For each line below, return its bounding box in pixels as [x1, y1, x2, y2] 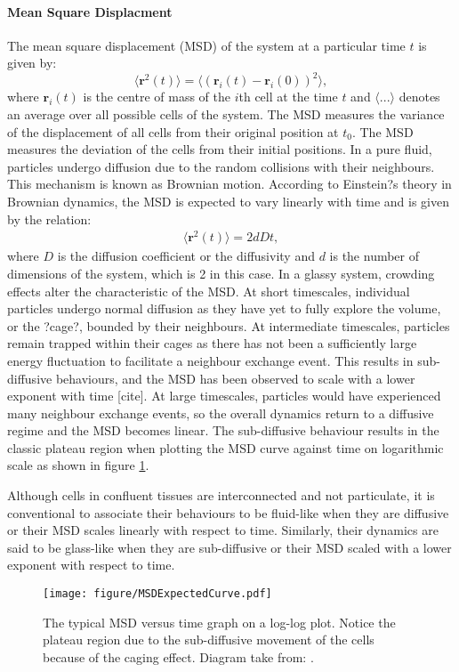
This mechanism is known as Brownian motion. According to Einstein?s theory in [7, 174, 452, 193]
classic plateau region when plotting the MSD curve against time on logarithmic [7, 438, 444, 457]
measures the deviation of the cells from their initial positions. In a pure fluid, [7, 140, 432, 158]
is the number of [329, 247, 420, 265]
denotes [399, 87, 440, 106]
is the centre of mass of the [83, 87, 230, 106]
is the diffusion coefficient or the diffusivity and [57, 247, 315, 265]
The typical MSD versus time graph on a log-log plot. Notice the [43, 612, 396, 631]
